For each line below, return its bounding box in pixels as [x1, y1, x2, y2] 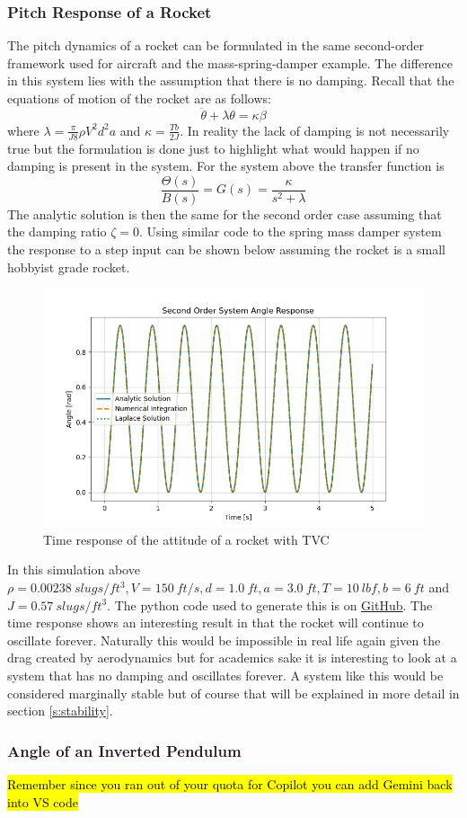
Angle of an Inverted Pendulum [7, 739, 242, 761]
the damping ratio [7, 222, 107, 241]
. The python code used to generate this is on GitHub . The [107, 595, 433, 614]
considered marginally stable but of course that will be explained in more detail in [7, 683, 460, 702]
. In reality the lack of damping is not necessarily [180, 120, 450, 139]
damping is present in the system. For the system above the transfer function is [7, 156, 445, 175]
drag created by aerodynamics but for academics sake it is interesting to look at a [7, 648, 457, 667]
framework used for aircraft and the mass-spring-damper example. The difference [7, 53, 454, 72]
